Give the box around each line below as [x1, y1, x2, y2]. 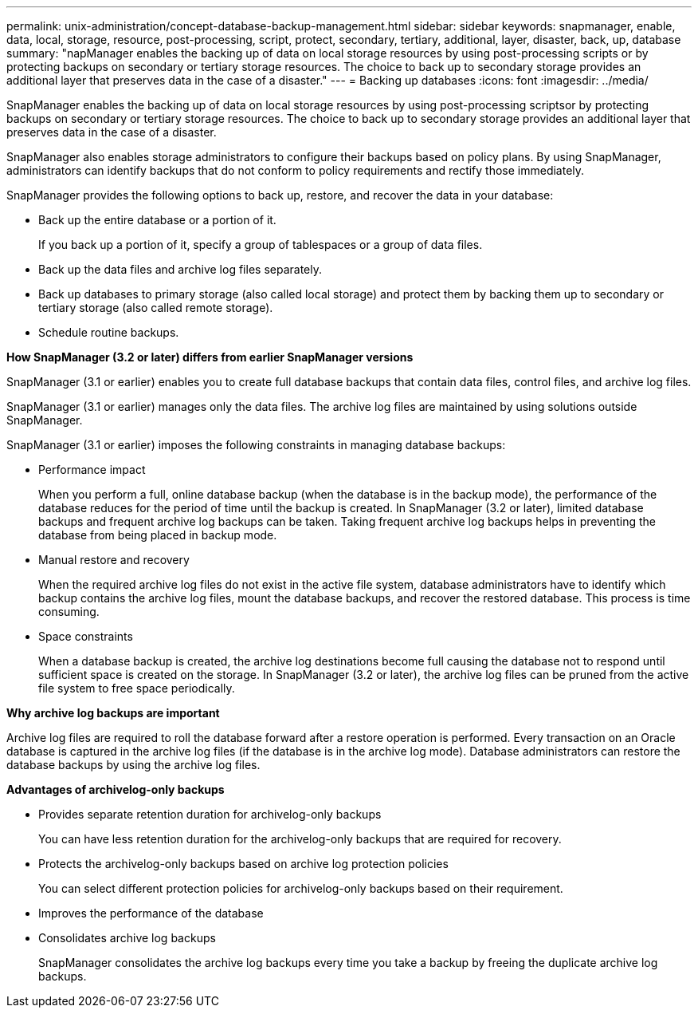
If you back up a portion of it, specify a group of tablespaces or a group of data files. [38, 238, 483, 251]
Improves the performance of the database [38, 906, 264, 920]
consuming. [38, 605, 100, 618]
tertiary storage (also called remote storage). [38, 301, 273, 314]
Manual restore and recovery [38, 553, 190, 566]
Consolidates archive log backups [38, 931, 216, 945]
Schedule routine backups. [38, 326, 179, 339]
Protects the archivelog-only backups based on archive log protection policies [38, 857, 449, 870]
